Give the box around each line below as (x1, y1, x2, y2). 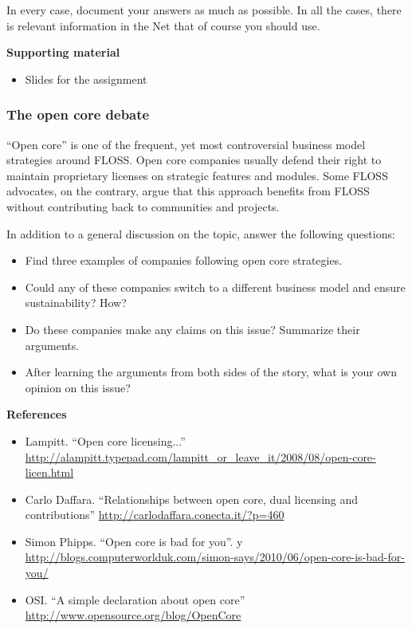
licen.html (25, 464, 74, 481)
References (6, 406, 67, 423)
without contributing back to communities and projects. (6, 198, 280, 214)
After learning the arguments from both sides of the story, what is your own (25, 364, 397, 380)
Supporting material (6, 44, 120, 61)
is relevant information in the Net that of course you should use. (6, 17, 320, 33)
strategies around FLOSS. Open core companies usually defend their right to (6, 151, 382, 168)
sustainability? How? (25, 294, 127, 311)
